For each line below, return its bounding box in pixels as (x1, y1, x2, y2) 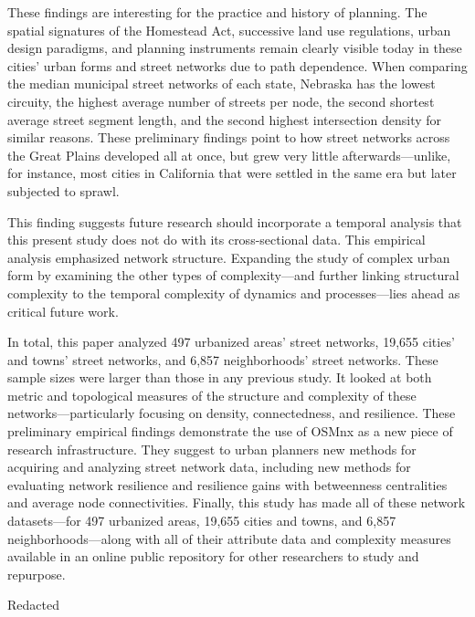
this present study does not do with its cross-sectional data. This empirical (7, 230, 426, 249)
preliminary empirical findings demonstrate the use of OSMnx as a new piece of (7, 422, 453, 441)
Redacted (7, 595, 59, 614)
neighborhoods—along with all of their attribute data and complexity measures (7, 528, 451, 548)
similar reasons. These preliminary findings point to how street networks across (7, 128, 450, 147)
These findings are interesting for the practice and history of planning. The (7, 3, 427, 21)
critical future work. (7, 301, 119, 320)
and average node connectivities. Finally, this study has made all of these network (7, 493, 466, 512)
